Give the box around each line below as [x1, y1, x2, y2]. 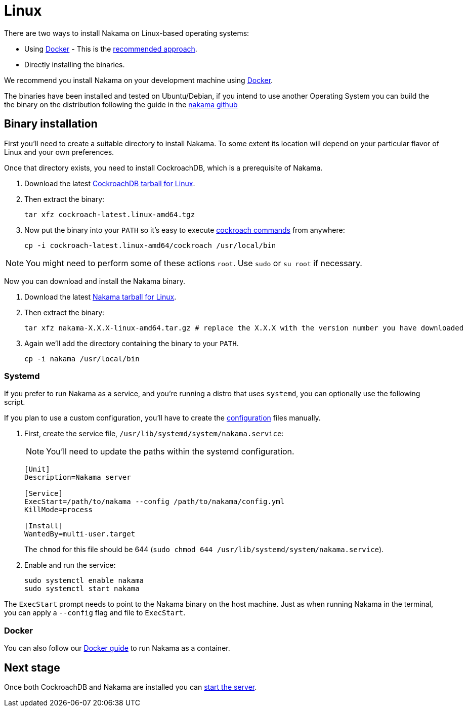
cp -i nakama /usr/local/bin [24, 354, 140, 363]
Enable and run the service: [24, 561, 116, 570]
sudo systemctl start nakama [24, 584, 140, 593]
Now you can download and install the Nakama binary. [4, 276, 185, 285]
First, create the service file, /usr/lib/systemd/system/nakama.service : [24, 429, 284, 438]
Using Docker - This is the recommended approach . [24, 44, 197, 53]
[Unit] [24, 465, 50, 474]
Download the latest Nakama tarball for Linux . [24, 292, 177, 301]
